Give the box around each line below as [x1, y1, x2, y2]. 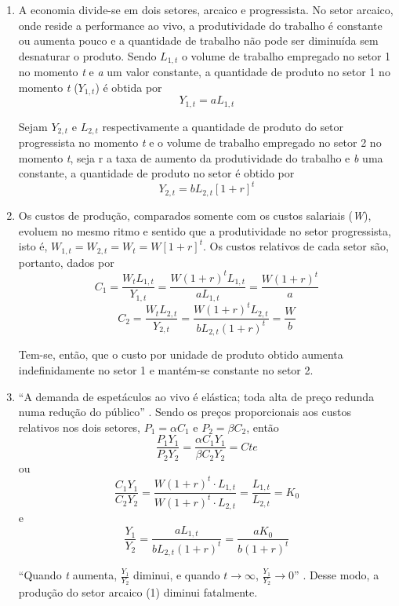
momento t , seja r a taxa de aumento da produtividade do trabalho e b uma [18, 149, 383, 166]
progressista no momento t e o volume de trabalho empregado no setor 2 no [18, 134, 382, 151]
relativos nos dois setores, [18, 418, 141, 435]
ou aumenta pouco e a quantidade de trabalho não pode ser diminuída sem [18, 32, 379, 49]
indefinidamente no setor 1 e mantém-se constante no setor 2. [18, 361, 314, 378]
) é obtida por [95, 78, 162, 95]
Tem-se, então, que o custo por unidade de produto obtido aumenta [18, 346, 343, 363]
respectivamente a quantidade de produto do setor [102, 118, 344, 134]
